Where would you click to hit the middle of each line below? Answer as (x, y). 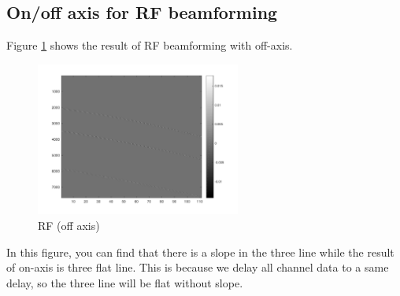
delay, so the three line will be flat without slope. (125, 282)
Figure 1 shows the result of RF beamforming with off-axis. (150, 45)
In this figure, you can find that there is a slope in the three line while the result (200, 252)
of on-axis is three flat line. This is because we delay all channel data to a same (198, 267)
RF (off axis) (69, 225)
